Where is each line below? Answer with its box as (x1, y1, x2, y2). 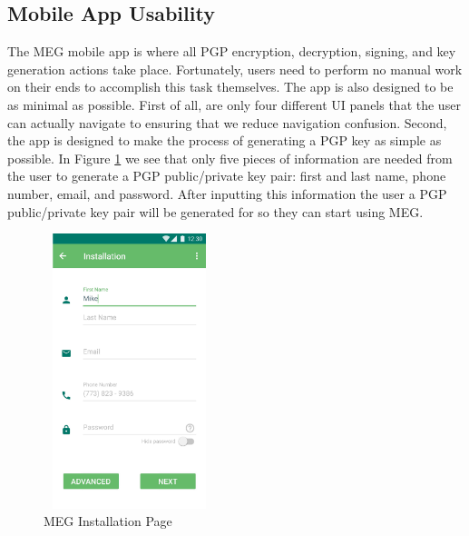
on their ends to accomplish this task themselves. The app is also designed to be (7, 77, 454, 96)
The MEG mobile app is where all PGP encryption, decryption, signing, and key (7, 42, 456, 61)
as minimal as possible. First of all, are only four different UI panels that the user (7, 94, 461, 114)
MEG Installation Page (44, 511, 172, 531)
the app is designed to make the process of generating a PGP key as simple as (7, 131, 442, 150)
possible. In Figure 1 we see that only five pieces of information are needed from (7, 148, 453, 167)
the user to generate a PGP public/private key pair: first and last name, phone (7, 166, 446, 185)
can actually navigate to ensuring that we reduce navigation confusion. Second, (7, 113, 447, 132)
